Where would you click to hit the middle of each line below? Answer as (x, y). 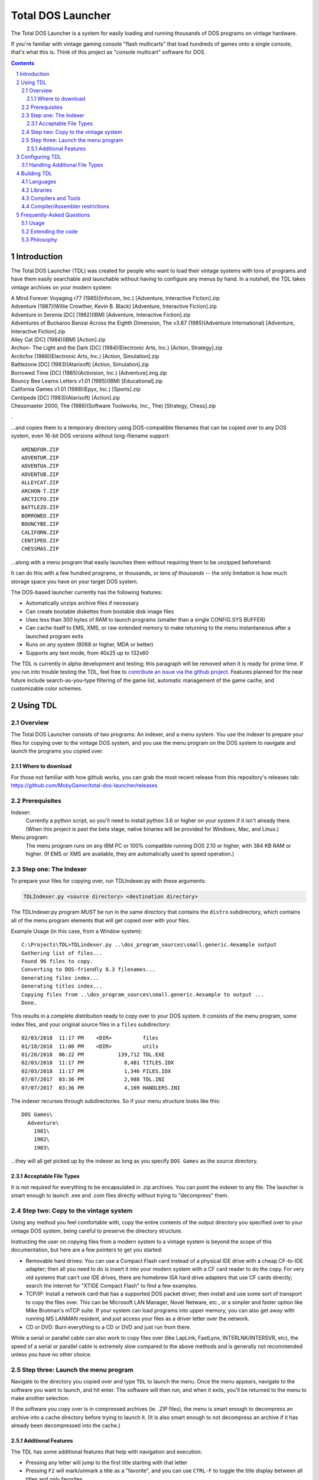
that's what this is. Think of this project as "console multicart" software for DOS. (108, 52)
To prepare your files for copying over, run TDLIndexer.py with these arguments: (108, 881)
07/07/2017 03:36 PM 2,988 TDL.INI (93, 1080)
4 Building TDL (34, 173)
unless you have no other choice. (51, 1354)
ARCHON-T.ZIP (40, 491)
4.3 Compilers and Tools (51, 198)
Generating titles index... (62, 986)
